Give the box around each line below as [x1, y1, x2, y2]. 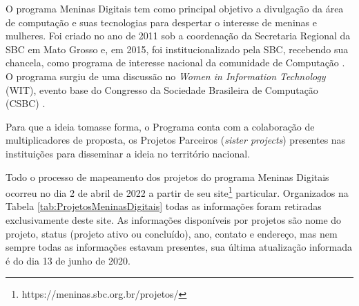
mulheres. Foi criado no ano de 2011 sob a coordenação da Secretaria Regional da [6, 28, 351, 43]
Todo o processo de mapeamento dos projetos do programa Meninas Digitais [6, 169, 329, 184]
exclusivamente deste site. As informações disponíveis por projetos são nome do [6, 212, 342, 227]
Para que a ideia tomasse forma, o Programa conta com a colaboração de [6, 119, 315, 133]
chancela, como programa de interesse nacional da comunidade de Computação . [6, 55, 345, 70]
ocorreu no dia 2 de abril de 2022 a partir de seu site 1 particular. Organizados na [6, 184, 349, 200]
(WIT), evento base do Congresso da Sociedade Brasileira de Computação [6, 82, 318, 97]
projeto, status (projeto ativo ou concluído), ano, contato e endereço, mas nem [6, 226, 338, 240]
